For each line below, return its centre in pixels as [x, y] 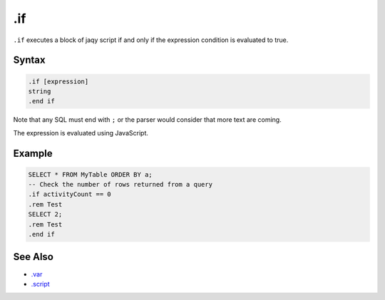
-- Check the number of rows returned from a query [120, 185]
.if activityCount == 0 [70, 195]
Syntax [29, 60]
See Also [33, 257]
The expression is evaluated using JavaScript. [81, 133]
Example [33, 153]
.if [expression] [58, 81]
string [40, 91]
